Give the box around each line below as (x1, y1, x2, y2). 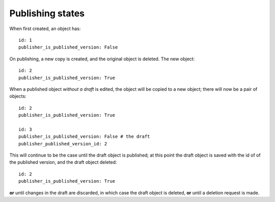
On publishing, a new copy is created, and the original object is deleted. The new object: (9, 56, 195, 62)
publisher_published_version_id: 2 (18, 141, 107, 146)
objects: (9, 93, 26, 99)
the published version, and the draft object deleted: (9, 159, 117, 165)
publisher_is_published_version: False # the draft (18, 134, 150, 140)
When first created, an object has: (9, 26, 81, 32)
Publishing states (9, 8, 85, 19)
